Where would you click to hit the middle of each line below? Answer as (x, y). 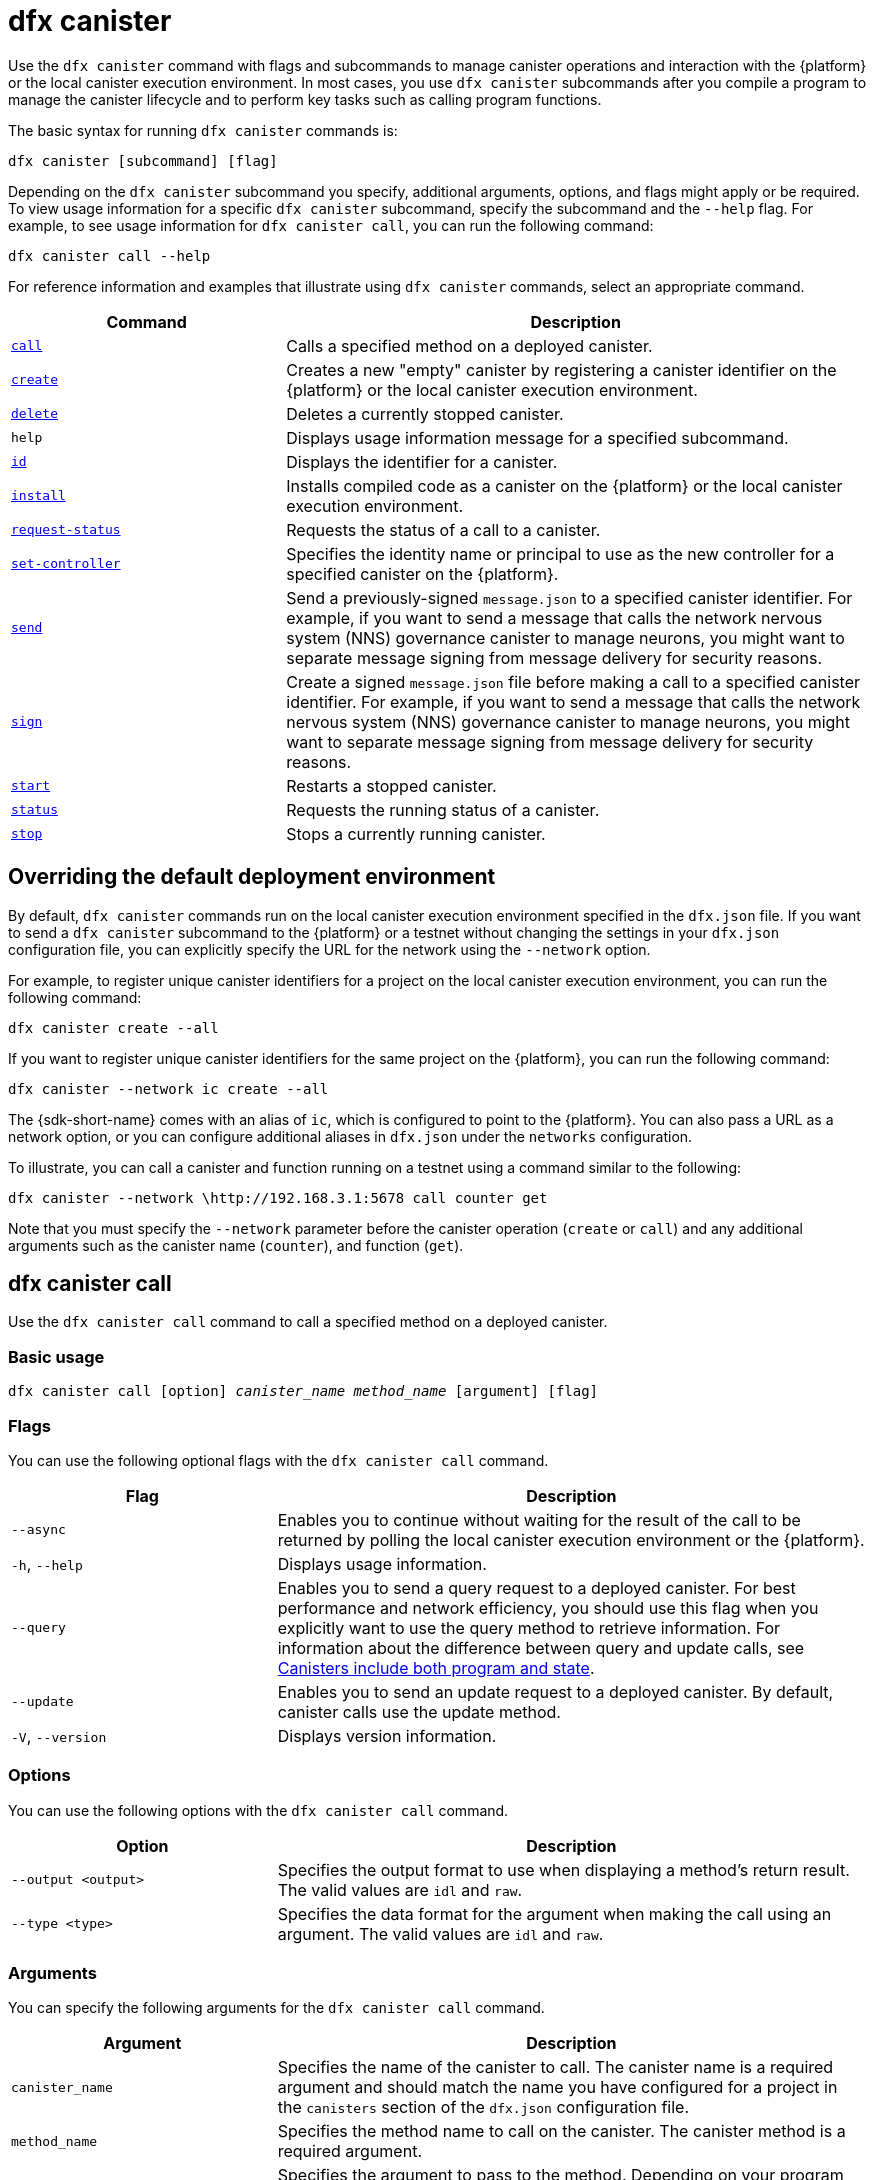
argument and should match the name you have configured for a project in (557, 2087)
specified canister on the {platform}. (422, 573)
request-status (66, 530)
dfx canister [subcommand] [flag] (143, 160)
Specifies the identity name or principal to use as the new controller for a (560, 553)
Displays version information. (387, 1735)
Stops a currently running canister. (416, 833)
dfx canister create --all (113, 1027)
